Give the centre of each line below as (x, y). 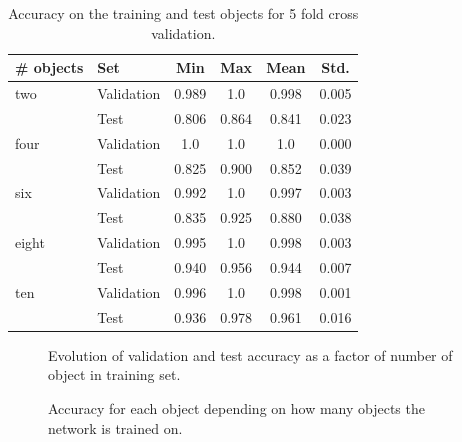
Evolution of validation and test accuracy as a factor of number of (250, 354)
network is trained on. (115, 427)
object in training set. (114, 374)
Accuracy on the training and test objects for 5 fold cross (183, 13)
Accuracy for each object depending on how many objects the (236, 407)
